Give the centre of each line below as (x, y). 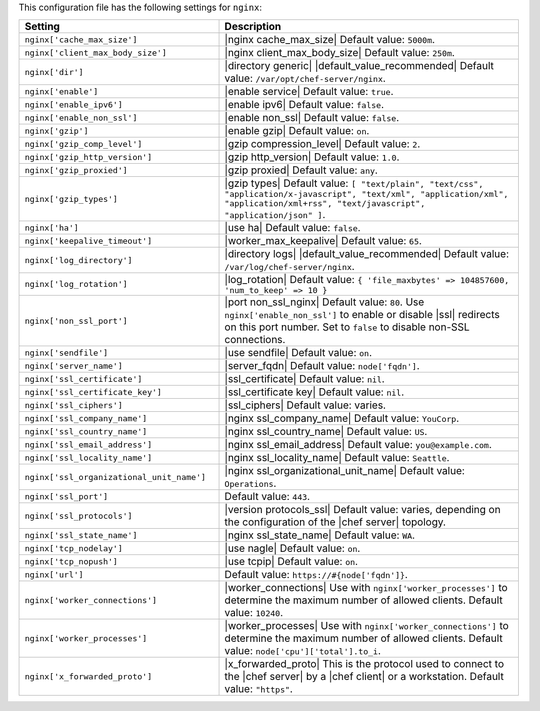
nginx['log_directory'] (78, 260)
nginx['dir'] (54, 71)
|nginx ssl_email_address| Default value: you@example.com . (358, 445)
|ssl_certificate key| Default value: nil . (314, 392)
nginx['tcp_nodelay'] (74, 548)
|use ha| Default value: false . (292, 228)
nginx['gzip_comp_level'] (83, 143)
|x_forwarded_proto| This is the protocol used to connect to (364, 664)
